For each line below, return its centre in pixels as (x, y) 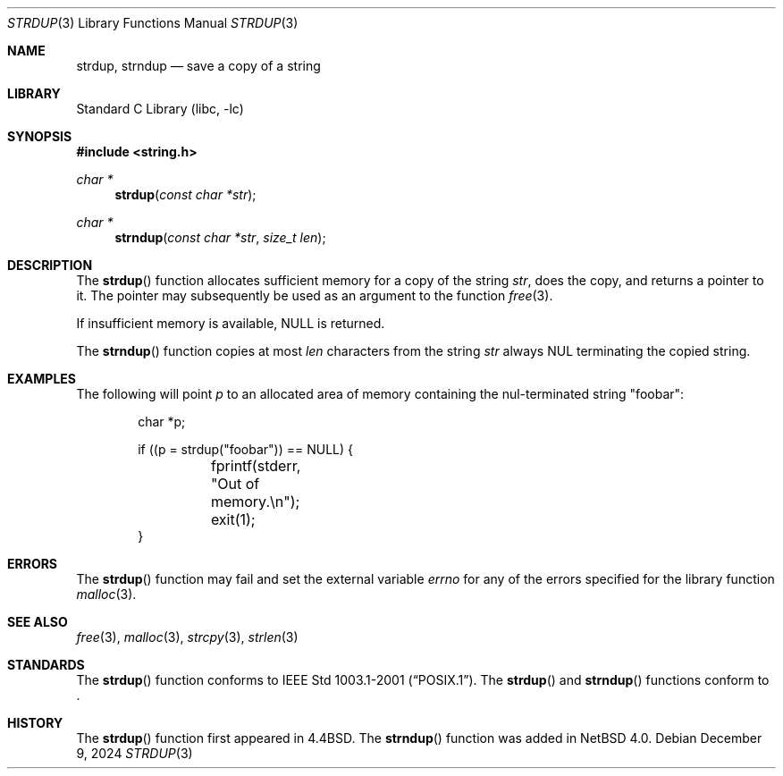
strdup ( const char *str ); (185, 194)
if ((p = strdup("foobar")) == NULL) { (246, 449)
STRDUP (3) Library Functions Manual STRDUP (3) (153, 23)
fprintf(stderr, (256, 466)
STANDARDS (46, 665)
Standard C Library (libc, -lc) (160, 109)
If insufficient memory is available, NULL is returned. (231, 323)
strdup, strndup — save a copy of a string (198, 66)
